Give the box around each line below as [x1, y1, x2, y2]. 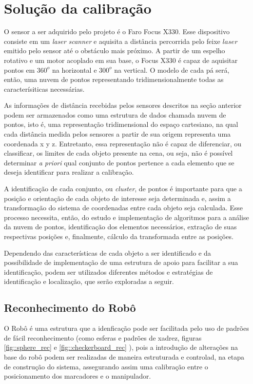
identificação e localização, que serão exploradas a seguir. [4, 276, 174, 286]
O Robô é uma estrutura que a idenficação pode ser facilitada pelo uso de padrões [4, 323, 249, 333]
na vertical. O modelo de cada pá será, [114, 64, 230, 75]
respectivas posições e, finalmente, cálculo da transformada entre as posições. [4, 231, 234, 241]
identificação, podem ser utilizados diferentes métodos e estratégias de [4, 266, 213, 277]
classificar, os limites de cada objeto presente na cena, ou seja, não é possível [4, 148, 233, 158]
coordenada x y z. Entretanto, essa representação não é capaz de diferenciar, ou [4, 138, 242, 148]
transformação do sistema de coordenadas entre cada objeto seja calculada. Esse [4, 202, 243, 213]
